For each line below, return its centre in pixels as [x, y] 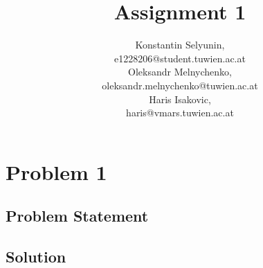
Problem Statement [77, 216]
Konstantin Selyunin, [180, 45]
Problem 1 [56, 171]
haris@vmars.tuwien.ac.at [180, 113]
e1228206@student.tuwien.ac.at [180, 58]
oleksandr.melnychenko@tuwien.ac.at [180, 85]
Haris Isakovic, [180, 99]
